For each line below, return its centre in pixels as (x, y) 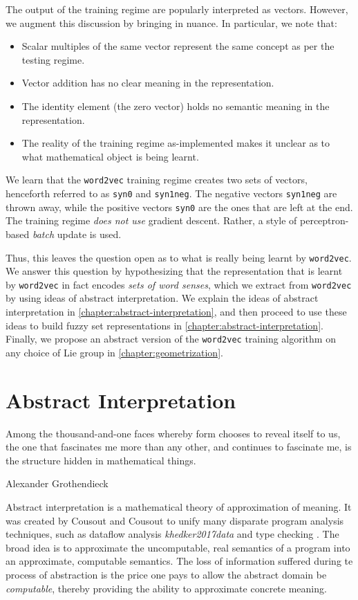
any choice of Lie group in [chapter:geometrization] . (114, 352)
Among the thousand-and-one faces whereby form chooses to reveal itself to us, (173, 433)
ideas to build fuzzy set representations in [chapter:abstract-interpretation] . (164, 325)
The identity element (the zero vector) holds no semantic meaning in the (176, 106)
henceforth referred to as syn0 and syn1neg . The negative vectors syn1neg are (171, 193)
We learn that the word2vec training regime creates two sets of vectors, (157, 180)
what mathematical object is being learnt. (110, 156)
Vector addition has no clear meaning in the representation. (148, 83)
